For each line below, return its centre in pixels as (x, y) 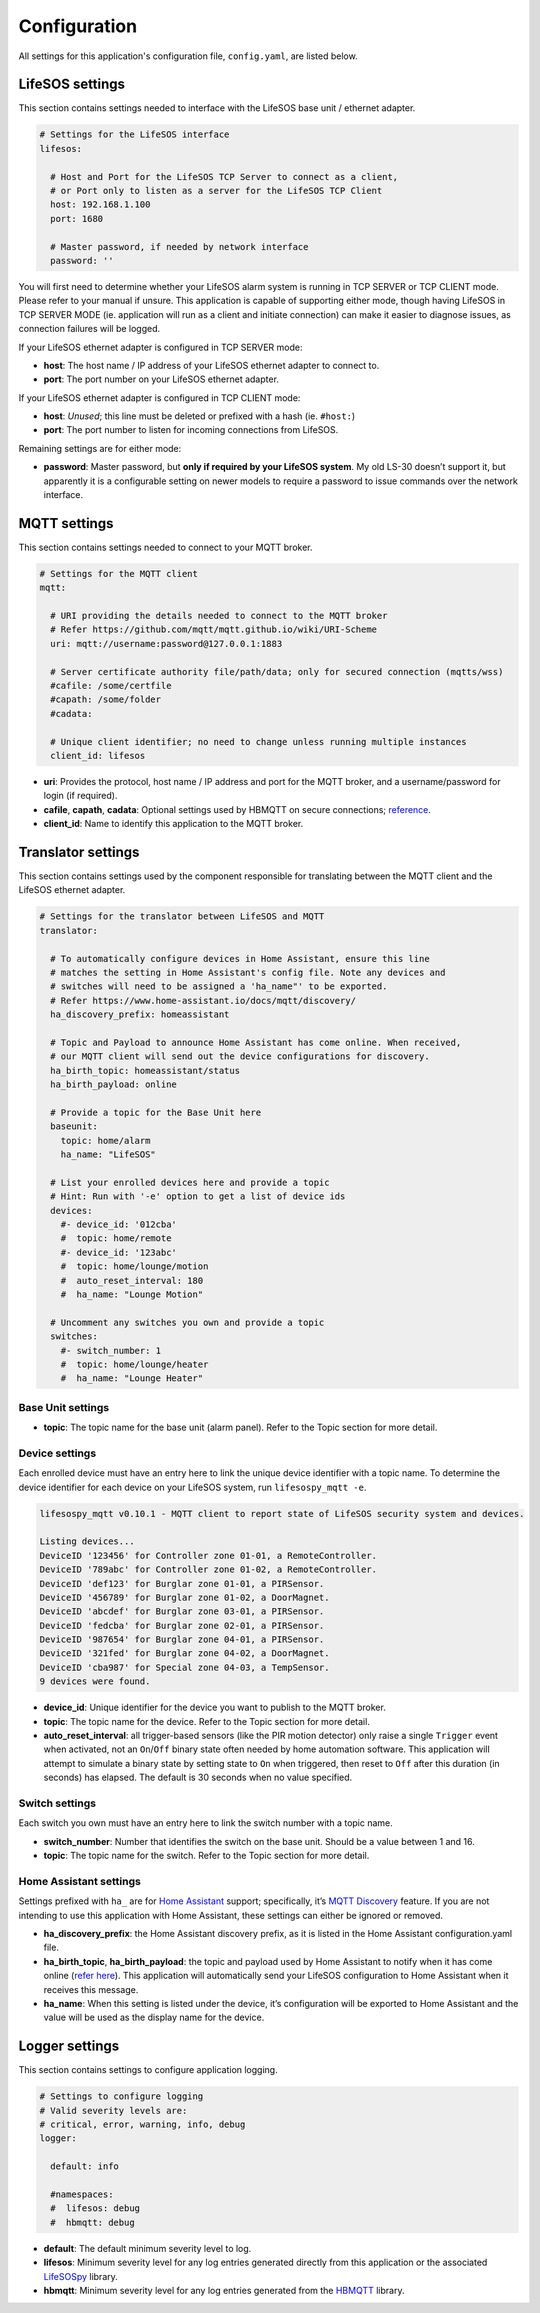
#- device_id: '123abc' (118, 1252)
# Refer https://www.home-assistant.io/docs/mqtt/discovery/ (203, 1000)
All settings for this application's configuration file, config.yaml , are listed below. (188, 56)
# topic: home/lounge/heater (134, 1364)
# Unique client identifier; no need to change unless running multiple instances (258, 741)
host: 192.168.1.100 (100, 204)
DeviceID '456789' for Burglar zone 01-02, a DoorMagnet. (184, 1597)
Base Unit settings (64, 1407)
